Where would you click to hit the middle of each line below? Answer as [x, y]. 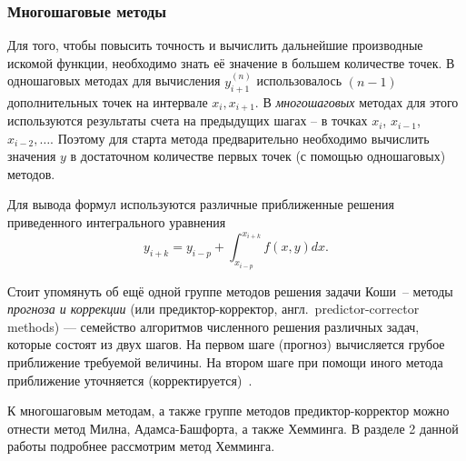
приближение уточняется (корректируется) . [130, 380]
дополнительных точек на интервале [108, 101]
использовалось [299, 80]
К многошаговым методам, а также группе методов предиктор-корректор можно [228, 411]
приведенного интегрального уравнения [117, 222]
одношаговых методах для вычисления [114, 80]
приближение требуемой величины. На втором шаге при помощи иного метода [225, 361]
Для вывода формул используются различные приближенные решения [201, 204]
